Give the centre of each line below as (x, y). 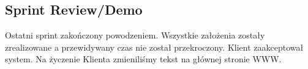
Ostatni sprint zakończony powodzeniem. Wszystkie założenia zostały (135, 35)
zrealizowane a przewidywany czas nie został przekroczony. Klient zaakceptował (154, 47)
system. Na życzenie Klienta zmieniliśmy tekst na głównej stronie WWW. (143, 59)
